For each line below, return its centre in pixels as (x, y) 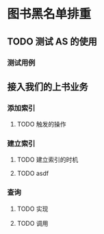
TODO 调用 (32, 223)
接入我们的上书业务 (48, 87)
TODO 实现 (32, 209)
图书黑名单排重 (49, 14)
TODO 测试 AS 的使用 (52, 41)
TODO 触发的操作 (41, 125)
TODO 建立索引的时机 (48, 160)
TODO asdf (33, 173)
